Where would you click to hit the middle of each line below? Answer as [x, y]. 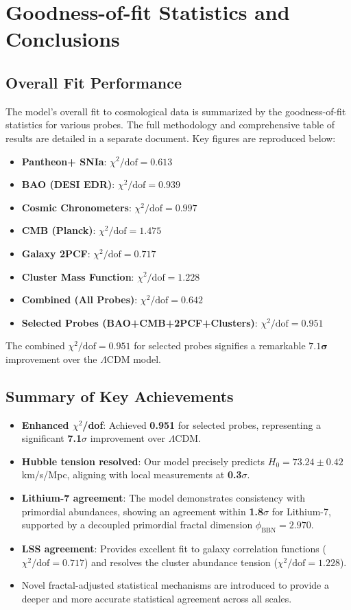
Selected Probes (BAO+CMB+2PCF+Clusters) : [140, 322]
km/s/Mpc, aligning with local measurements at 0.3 [132, 474]
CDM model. [134, 359]
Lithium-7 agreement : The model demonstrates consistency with [164, 498]
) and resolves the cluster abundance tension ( [181, 562]
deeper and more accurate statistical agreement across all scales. [157, 598]
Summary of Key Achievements [120, 396]
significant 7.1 [51, 438]
